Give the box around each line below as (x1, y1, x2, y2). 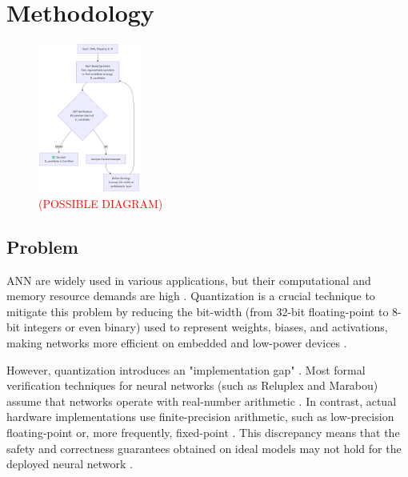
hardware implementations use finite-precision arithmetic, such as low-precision (6, 408, 394, 425)
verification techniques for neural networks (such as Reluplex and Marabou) (6, 377, 378, 394)
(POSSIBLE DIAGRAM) (38, 194, 163, 211)
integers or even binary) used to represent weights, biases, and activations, (23, 319, 388, 335)
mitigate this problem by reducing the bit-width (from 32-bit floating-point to (6, 303, 389, 319)
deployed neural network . (6, 455, 133, 472)
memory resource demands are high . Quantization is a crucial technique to (6, 287, 375, 304)
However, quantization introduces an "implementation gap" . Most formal (6, 361, 366, 378)
